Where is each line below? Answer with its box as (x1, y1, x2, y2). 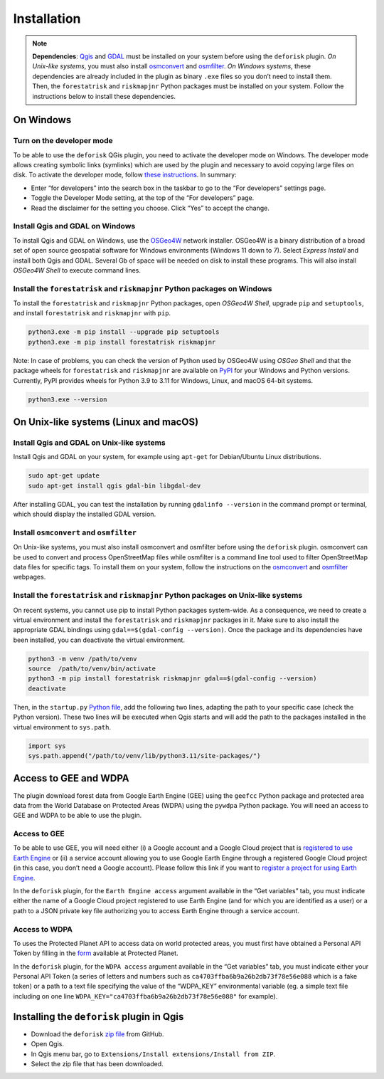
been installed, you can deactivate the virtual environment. (13, 636, 185, 644)
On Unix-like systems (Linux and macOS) (13, 416, 199, 428)
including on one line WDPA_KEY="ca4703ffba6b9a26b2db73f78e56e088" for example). (13, 991, 278, 1000)
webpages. (13, 573, 46, 581)
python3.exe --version (28, 395, 107, 404)
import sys (28, 742, 66, 750)
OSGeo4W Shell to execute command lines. (13, 265, 142, 274)
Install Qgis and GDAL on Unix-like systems (13, 438, 166, 448)
